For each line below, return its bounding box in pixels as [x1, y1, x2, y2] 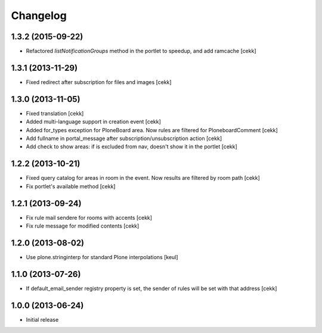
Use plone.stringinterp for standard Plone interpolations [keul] [26, 253, 178, 260]
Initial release [26, 316, 59, 323]
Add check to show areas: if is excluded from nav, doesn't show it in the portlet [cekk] [26, 143, 238, 150]
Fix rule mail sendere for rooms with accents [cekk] [26, 214, 152, 221]
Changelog [11, 9, 67, 22]
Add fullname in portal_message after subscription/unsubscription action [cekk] [26, 135, 222, 142]
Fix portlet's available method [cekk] [26, 182, 116, 190]
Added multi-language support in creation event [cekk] [26, 118, 161, 125]
